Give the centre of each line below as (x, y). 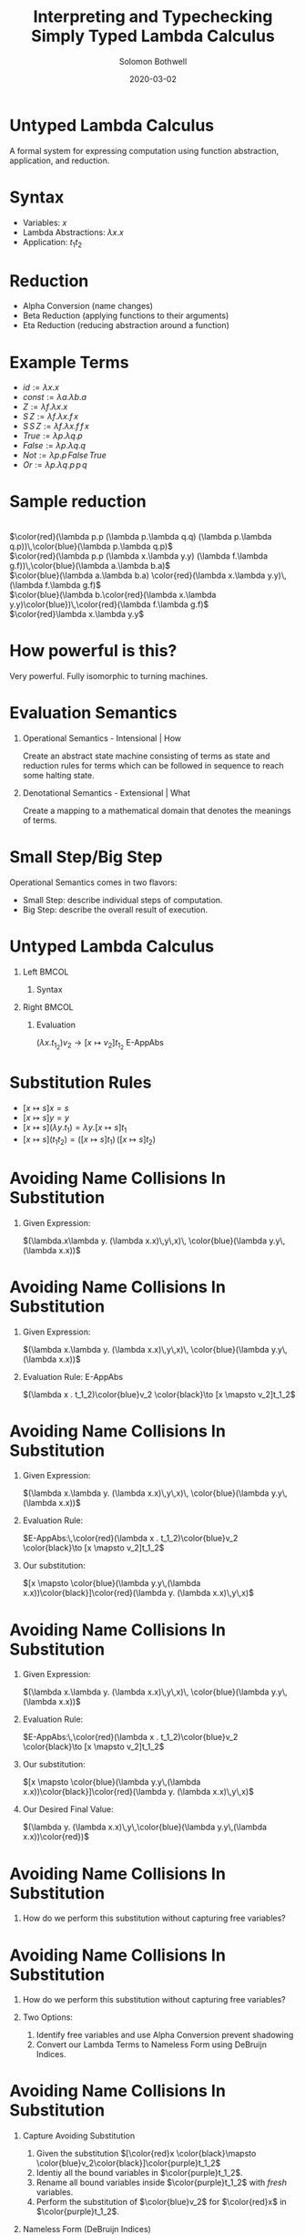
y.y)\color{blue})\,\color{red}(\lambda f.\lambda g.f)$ (109, 604)
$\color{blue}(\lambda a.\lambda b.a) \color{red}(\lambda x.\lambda (137, 575)
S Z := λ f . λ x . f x (51, 417)
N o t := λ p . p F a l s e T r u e (64, 455)
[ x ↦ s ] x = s (46, 1108)
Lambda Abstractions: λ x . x (73, 232)
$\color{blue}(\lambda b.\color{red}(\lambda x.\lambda (113, 595)
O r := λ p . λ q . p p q (55, 465)
